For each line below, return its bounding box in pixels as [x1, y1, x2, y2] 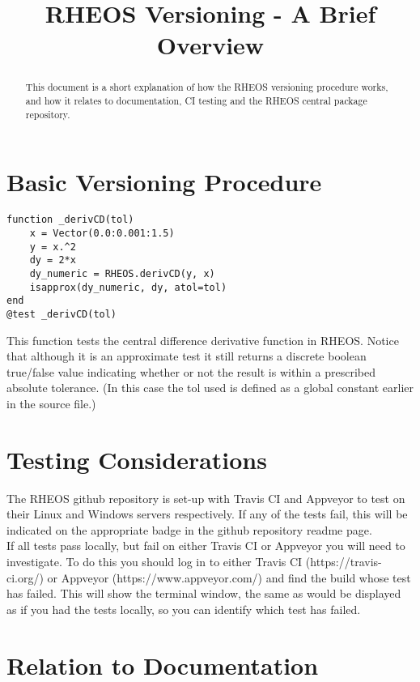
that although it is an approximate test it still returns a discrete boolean [6, 347, 367, 364]
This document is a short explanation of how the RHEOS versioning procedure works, [25, 80, 388, 94]
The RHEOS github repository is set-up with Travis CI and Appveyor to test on [6, 489, 405, 506]
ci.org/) [6, 569, 44, 586]
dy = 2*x [29, 254, 76, 266]
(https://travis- [305, 552, 382, 569]
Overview [156, 28, 265, 62]
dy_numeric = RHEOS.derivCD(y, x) [29, 267, 215, 279]
